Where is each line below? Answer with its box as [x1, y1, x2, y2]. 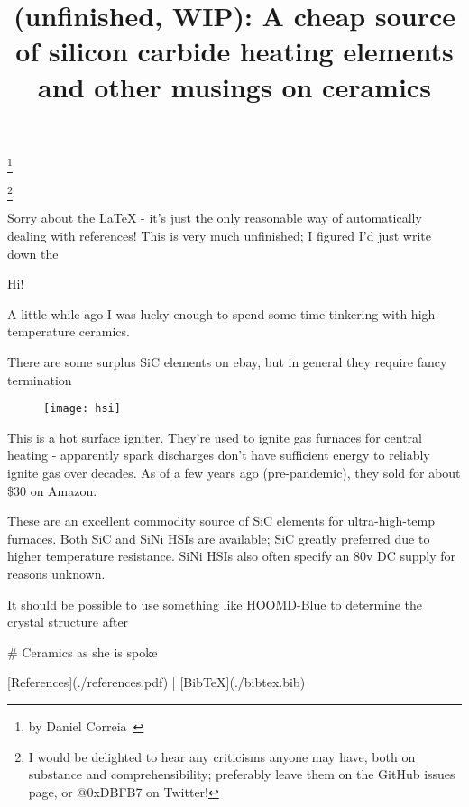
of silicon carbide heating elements [15, 32, 454, 69]
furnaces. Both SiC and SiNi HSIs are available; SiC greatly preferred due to [7, 528, 430, 547]
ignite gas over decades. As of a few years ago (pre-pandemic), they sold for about [7, 463, 461, 481]
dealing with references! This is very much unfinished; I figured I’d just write [7, 226, 431, 244]
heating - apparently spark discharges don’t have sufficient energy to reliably [7, 445, 430, 464]
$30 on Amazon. [7, 481, 97, 500]
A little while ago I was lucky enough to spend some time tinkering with [7, 304, 408, 323]
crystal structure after [7, 612, 129, 631]
